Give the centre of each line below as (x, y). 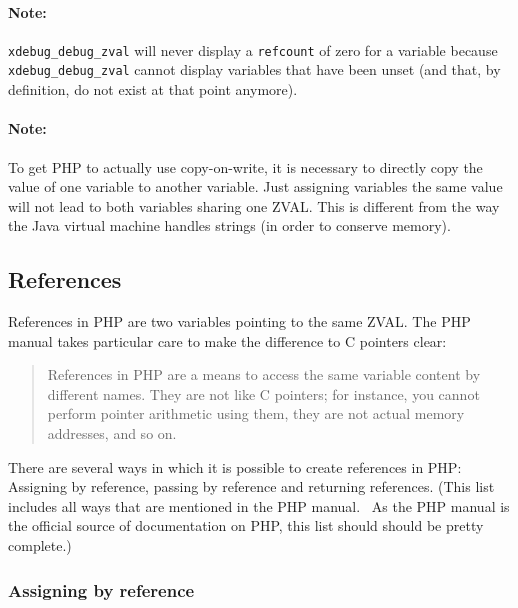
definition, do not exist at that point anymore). (153, 89)
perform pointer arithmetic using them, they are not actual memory (256, 413)
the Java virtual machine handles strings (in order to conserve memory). (229, 225)
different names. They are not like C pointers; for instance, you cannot (263, 393)
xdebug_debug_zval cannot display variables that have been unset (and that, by (254, 69)
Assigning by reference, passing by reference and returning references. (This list (251, 486)
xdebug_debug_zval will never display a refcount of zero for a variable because (253, 49)
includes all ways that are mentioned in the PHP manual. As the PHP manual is (259, 505)
